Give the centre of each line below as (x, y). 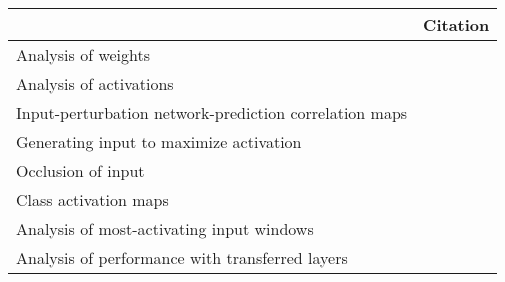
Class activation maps (92, 199)
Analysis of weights (83, 54)
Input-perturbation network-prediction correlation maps (212, 112)
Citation (456, 24)
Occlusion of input (80, 170)
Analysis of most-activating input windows (165, 228)
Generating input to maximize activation (159, 141)
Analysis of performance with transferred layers (182, 257)
